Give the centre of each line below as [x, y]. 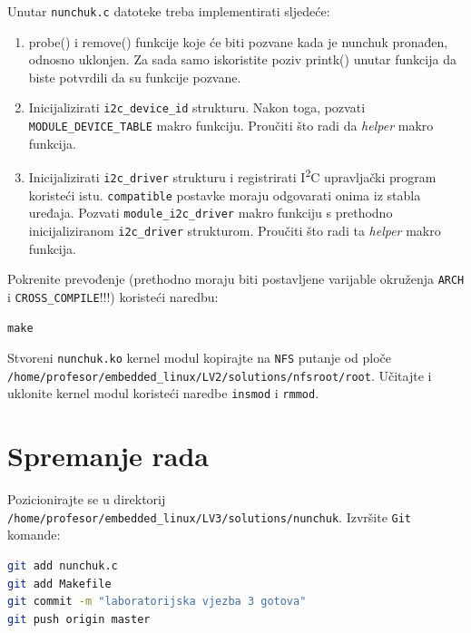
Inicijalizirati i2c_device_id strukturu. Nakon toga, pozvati [197, 107]
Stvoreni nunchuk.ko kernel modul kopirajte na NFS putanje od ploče [200, 358]
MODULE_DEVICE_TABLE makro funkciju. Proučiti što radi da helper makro [231, 126]
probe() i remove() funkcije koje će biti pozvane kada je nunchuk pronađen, [238, 41]
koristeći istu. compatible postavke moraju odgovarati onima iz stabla [225, 195]
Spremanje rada [108, 456]
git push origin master [79, 619]
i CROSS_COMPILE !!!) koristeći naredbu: [113, 296]
